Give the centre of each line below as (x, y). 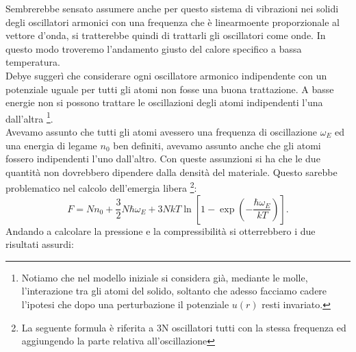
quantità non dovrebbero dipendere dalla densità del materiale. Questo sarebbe (171, 172)
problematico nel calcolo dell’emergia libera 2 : (101, 187)
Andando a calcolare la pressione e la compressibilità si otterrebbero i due (161, 230)
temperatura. (33, 62)
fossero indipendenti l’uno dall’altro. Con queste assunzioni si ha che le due (163, 159)
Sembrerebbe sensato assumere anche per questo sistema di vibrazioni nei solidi (172, 8)
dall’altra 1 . (29, 117)
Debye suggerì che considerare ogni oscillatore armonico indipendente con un (166, 75)
